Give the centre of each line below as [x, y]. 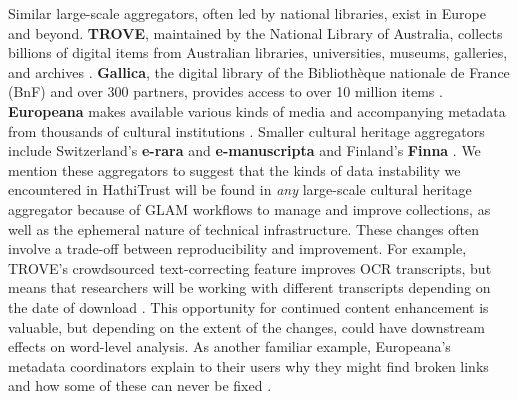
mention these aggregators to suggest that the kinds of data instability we [234, 169]
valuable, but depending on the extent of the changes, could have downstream [246, 326]
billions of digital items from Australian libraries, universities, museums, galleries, [258, 52]
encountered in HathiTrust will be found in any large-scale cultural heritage [240, 189]
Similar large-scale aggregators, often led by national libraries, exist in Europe [247, 13]
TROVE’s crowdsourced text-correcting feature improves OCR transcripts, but [250, 267]
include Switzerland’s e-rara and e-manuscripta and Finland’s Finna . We [244, 150]
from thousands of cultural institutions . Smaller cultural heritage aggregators [246, 130]
